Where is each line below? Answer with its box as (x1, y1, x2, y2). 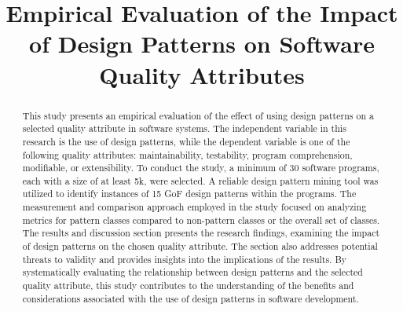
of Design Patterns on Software (29, 27, 375, 60)
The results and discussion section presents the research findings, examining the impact (22, 226, 380, 240)
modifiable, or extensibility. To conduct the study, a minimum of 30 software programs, (22, 161, 379, 174)
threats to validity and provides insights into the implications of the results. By (22, 252, 347, 265)
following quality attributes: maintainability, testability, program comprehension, (22, 148, 353, 161)
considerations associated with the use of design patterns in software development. (22, 291, 359, 305)
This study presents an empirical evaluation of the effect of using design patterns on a (22, 108, 374, 122)
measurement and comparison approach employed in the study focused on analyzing (22, 200, 367, 214)
